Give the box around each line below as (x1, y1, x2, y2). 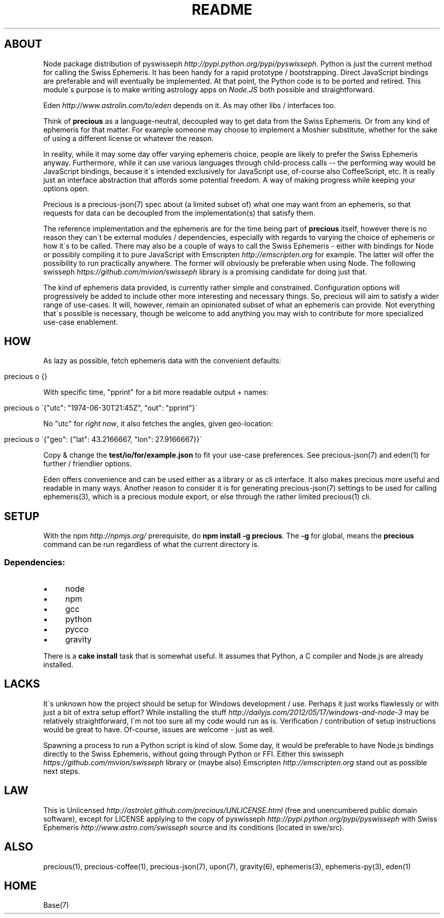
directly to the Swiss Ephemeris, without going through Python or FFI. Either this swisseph (43, 749, 344, 758)
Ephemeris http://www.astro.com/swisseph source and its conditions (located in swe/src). (43, 823, 344, 832)
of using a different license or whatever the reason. (43, 133, 214, 143)
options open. (43, 184, 89, 193)
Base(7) (43, 901, 69, 910)
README (192, 1, 252, 18)
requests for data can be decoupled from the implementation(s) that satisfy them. (43, 208, 316, 217)
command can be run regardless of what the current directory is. (43, 540, 260, 549)
